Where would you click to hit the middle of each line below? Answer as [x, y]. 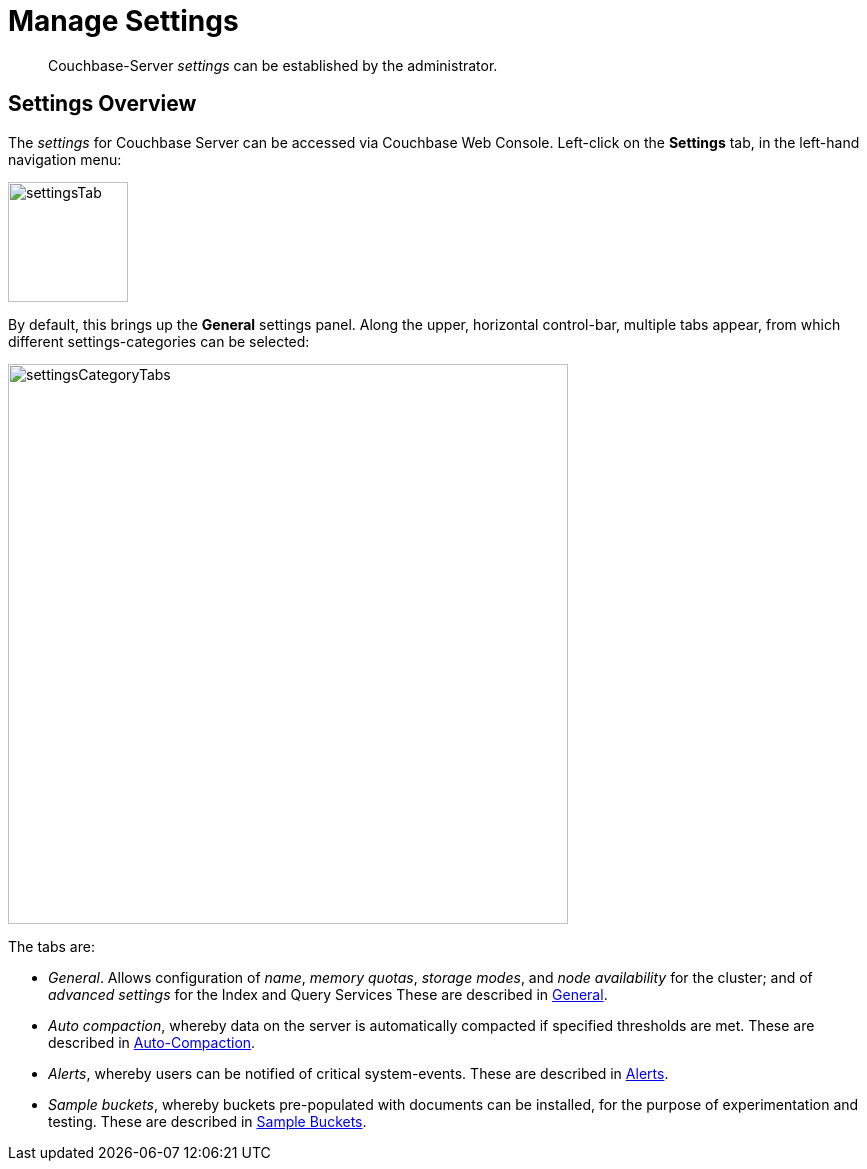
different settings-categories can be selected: [159, 341]
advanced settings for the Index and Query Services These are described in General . [328, 994]
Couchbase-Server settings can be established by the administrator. [273, 65]
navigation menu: [65, 159]
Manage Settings [123, 21]
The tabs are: [51, 946]
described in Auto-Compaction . [152, 1042]
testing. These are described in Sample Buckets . [207, 1121]
